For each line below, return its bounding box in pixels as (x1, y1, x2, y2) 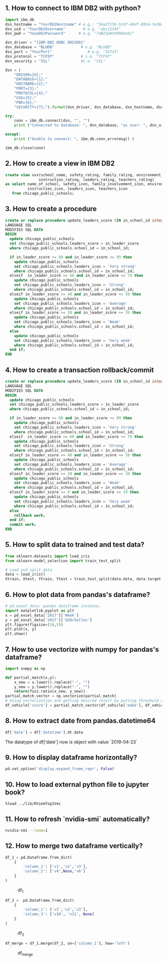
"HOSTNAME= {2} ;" (14, 82, 48, 87)
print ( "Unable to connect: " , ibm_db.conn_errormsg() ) (14, 136, 135, 141)
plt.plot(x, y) (5, 627, 37, 632)
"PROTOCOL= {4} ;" (14, 91, 48, 96)
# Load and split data (5, 567, 52, 572)
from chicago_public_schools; (11, 191, 75, 196)
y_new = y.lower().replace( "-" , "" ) (14, 684, 90, 689)
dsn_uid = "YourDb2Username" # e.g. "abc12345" (5, 26, 121, 31)
